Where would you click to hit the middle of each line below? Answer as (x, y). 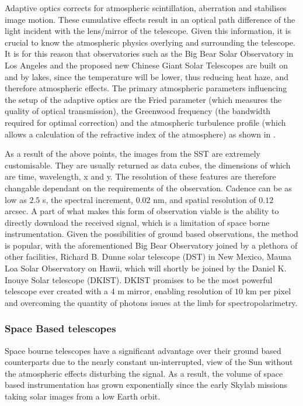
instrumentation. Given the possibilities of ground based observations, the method (151, 234)
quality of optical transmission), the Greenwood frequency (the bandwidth (138, 111)
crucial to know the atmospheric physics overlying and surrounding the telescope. (150, 42)
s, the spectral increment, (88, 199)
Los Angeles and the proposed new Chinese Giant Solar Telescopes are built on (147, 65)
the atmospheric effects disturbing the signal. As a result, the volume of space (144, 373)
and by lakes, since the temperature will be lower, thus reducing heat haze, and (147, 76)
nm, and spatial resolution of (205, 199)
